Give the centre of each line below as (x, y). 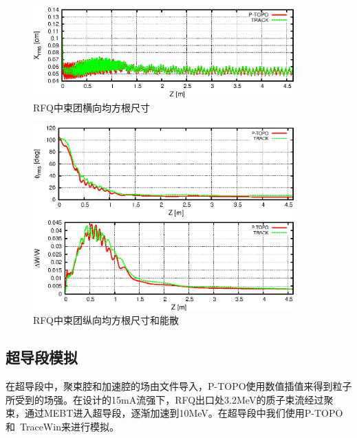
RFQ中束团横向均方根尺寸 (91, 107)
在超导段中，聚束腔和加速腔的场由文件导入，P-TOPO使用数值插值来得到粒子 (179, 386)
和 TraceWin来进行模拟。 (62, 426)
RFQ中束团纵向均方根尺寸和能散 (106, 320)
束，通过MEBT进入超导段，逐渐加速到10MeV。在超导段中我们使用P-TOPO (174, 413)
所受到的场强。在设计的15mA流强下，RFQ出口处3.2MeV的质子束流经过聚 (170, 399)
